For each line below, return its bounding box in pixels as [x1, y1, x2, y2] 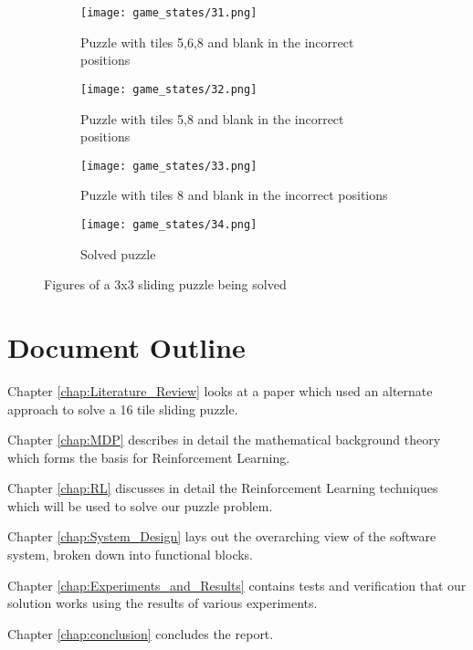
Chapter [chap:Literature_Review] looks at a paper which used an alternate [7, 381, 433, 400]
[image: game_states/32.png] [80, 82, 258, 96]
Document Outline [7, 328, 246, 365]
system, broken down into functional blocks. [7, 545, 254, 564]
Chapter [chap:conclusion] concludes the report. [7, 624, 274, 643]
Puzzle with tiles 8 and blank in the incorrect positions [80, 185, 388, 204]
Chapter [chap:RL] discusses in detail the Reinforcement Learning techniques [7, 478, 438, 498]
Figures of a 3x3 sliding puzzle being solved [44, 275, 287, 294]
